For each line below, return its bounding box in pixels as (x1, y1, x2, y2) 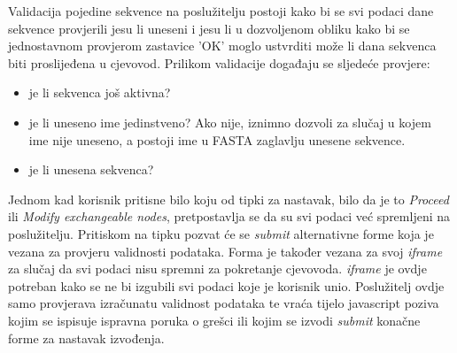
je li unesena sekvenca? (28, 160, 154, 179)
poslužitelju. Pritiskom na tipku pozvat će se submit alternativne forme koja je (8, 224, 434, 242)
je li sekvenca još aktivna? (28, 83, 171, 102)
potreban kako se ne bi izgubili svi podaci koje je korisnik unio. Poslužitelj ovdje (8, 276, 445, 295)
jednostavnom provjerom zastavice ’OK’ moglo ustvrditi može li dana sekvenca (8, 36, 437, 55)
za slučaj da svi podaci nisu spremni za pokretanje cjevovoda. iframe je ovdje (8, 259, 427, 278)
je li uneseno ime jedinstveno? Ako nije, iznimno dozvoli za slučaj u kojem (28, 112, 431, 131)
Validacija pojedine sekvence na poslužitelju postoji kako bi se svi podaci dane (8, 2, 434, 19)
